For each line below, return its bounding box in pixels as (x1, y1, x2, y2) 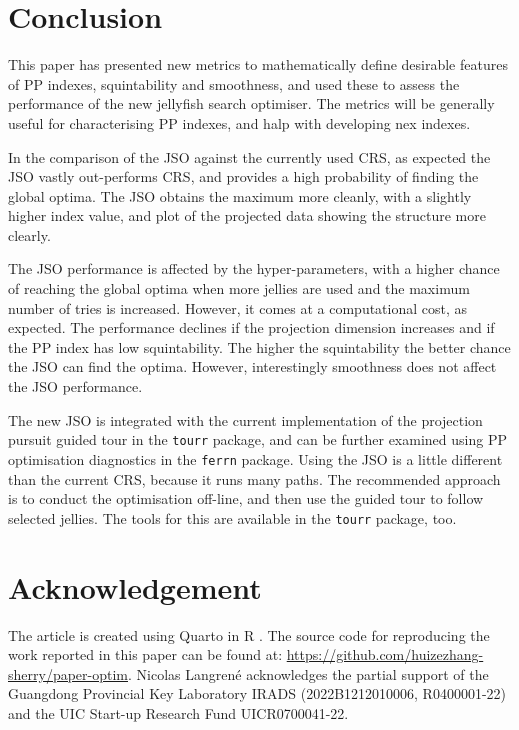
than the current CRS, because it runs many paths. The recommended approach (8, 468, 501, 489)
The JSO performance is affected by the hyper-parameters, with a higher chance (8, 258, 500, 279)
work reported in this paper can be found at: (8, 644, 283, 665)
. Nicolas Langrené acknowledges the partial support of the (128, 663, 489, 684)
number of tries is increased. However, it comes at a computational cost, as (8, 297, 468, 318)
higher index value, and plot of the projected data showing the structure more (8, 205, 486, 226)
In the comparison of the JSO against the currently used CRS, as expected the (8, 146, 491, 167)
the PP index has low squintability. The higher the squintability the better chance (8, 336, 511, 357)
